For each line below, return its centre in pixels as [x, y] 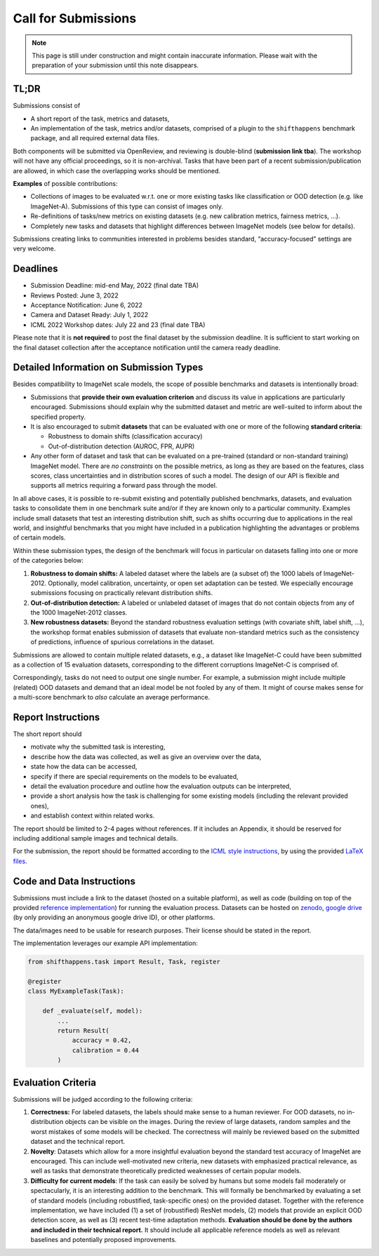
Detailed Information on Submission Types [108, 367]
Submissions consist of [47, 106]
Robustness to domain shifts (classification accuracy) [125, 436]
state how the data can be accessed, [84, 767]
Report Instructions [56, 717]
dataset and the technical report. [78, 1142]
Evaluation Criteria [54, 1082]
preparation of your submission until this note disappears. [115, 65]
